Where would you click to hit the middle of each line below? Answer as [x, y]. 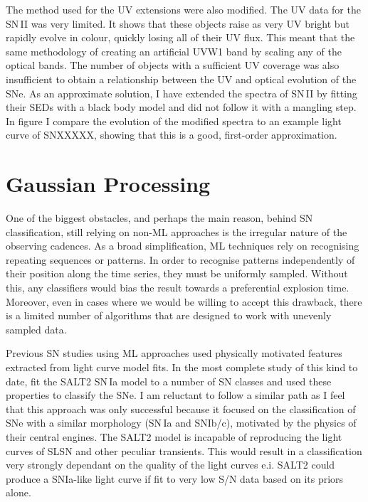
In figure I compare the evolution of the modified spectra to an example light [174, 121]
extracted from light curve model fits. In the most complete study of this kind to [182, 367]
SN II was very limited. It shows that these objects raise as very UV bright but [178, 23]
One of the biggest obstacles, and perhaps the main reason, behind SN [159, 218]
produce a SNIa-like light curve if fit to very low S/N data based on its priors [175, 478]
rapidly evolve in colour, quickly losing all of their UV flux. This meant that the [180, 37]
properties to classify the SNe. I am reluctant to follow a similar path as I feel [175, 395]
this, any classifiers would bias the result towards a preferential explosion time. [178, 288]
